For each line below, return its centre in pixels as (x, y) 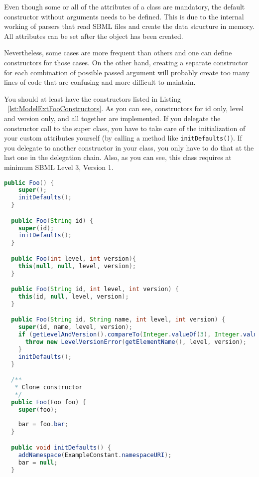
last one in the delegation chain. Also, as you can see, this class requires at (118, 157)
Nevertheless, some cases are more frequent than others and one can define (118, 53)
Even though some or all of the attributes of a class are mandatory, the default (125, 6)
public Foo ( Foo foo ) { (49, 402)
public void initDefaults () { (61, 447)
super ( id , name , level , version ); (75, 327)
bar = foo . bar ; (43, 424)
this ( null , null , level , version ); (77, 266)
